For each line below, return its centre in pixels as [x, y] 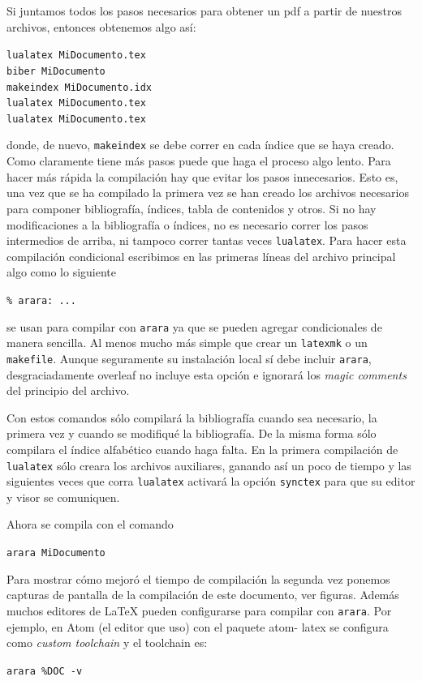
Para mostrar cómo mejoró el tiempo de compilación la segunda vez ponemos [198, 578]
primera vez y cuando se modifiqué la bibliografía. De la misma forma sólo [192, 433]
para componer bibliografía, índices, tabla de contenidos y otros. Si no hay [192, 208]
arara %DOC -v [45, 671]
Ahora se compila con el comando [90, 524]
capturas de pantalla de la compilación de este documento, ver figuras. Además [203, 595]
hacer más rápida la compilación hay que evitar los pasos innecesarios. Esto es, [202, 176]
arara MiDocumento [56, 553]
